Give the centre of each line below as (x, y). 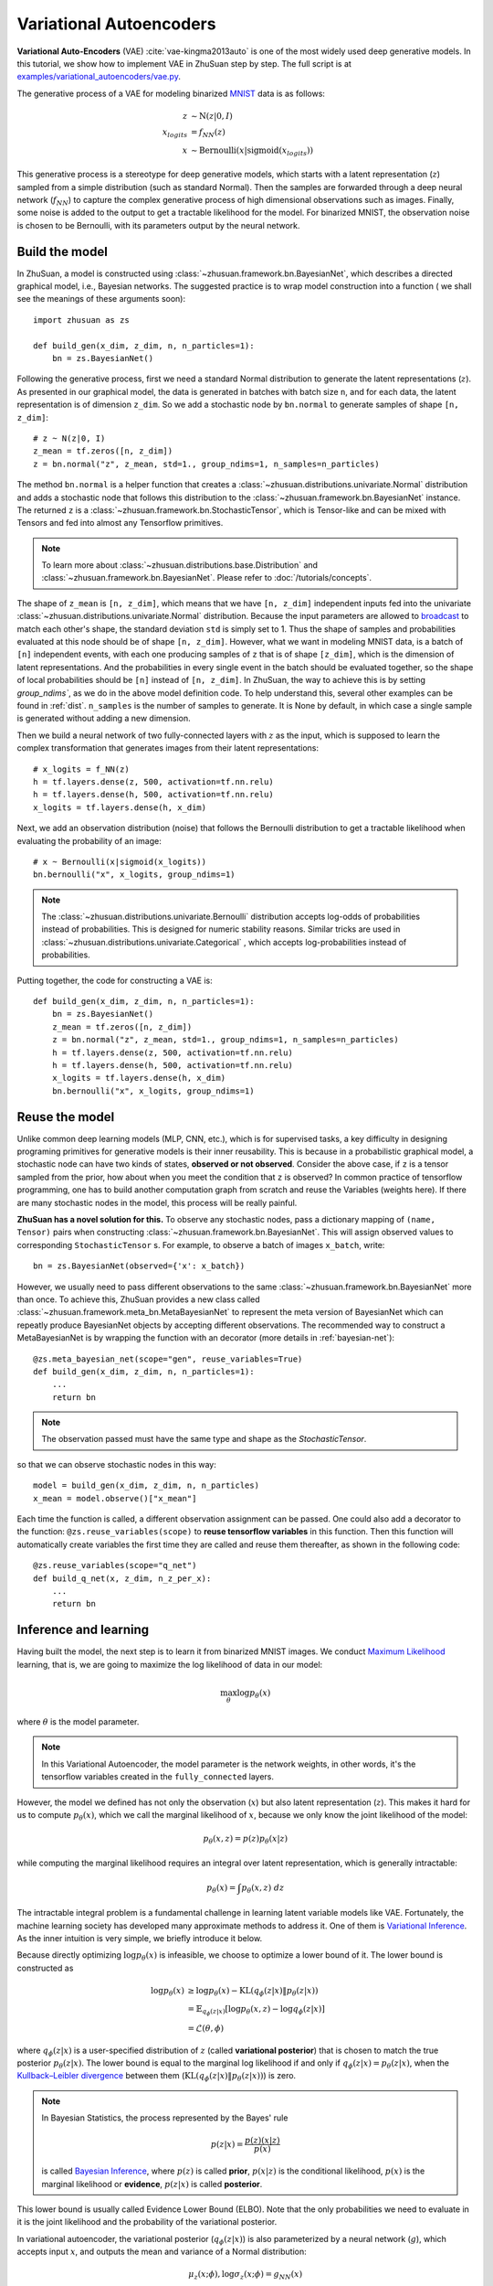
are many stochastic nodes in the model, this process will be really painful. (157, 1202)
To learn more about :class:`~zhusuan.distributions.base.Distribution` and (180, 565)
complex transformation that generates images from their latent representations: (168, 748)
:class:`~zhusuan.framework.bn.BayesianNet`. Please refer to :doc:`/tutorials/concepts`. (207, 578)
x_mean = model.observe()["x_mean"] (115, 1498)
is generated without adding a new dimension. (104, 719)
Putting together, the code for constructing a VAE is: (115, 980)
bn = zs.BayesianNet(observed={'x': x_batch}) (139, 1266)
